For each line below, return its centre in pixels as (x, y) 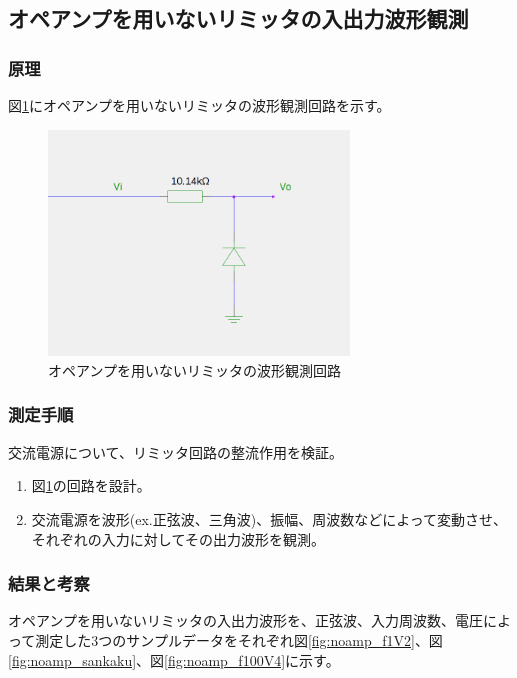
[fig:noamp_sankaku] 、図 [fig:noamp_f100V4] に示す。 (174, 659)
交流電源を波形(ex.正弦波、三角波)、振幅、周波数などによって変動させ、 (269, 518)
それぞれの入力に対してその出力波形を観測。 (178, 538)
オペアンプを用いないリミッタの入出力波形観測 (238, 18)
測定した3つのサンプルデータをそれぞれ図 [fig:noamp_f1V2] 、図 (239, 639)
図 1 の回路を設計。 (91, 485)
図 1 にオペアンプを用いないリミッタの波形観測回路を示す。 (199, 105)
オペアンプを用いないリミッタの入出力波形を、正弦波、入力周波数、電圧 (246, 620)
